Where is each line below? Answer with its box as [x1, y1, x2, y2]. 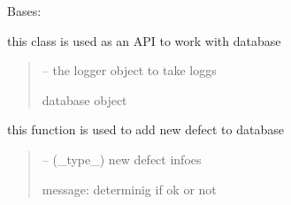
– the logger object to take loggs [42, 61, 217, 80]
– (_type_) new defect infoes [42, 149, 202, 168]
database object [42, 90, 127, 109]
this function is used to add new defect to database [7, 120, 284, 139]
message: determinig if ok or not [42, 179, 217, 198]
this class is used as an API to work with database [7, 31, 281, 49]
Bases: [7, 2, 42, 19]
